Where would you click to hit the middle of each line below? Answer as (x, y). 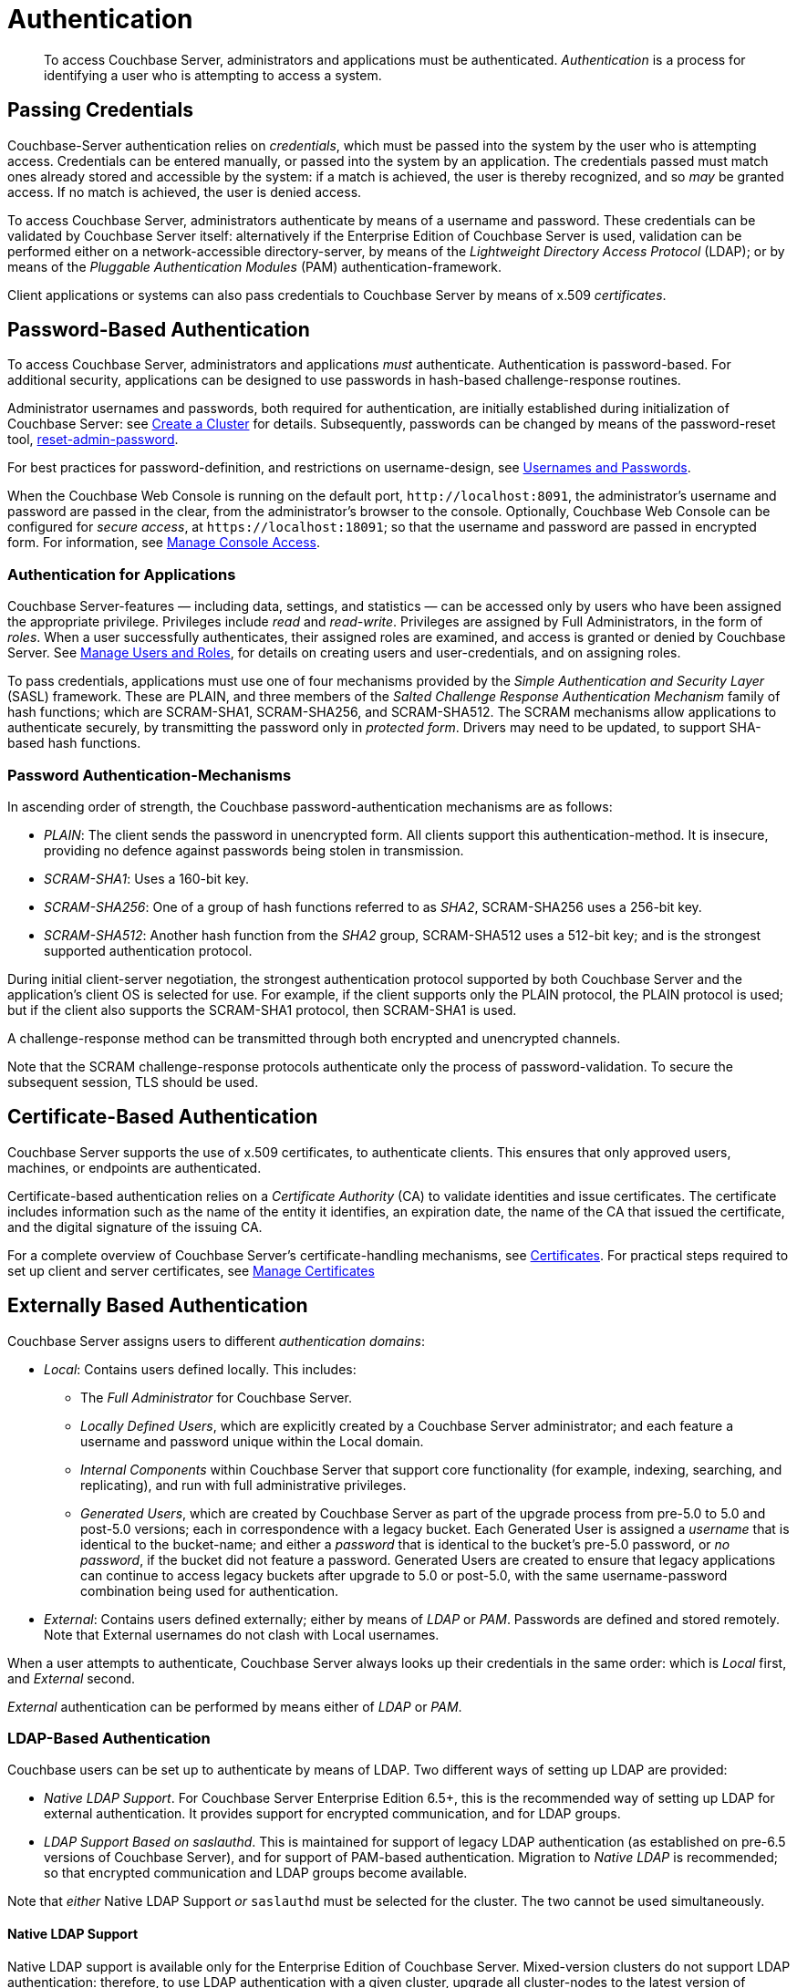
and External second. (72, 1678)
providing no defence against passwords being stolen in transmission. (254, 850)
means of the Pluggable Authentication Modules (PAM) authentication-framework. (255, 266)
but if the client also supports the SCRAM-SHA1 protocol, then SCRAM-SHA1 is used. (262, 1010)
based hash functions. (74, 743)
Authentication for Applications (122, 574)
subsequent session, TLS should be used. (133, 1082)
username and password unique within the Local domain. (252, 1441)
